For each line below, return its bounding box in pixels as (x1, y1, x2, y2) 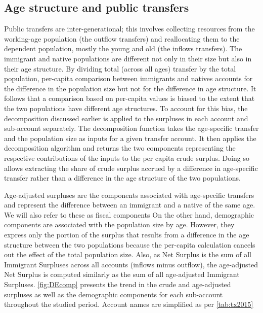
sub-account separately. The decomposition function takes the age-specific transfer (4, 123, 259, 133)
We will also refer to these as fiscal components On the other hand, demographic (4, 209, 254, 220)
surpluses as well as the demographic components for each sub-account (4, 289, 223, 299)
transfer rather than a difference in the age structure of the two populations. (4, 172, 241, 183)
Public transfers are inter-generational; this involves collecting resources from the (4, 23, 255, 34)
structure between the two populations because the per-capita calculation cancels (4, 239, 255, 250)
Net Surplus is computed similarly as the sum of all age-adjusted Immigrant (4, 269, 240, 280)
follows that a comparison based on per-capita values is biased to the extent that (4, 93, 255, 103)
